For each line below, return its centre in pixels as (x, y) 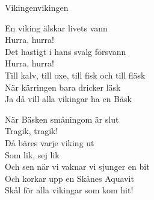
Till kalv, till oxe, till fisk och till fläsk (75, 75)
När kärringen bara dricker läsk (63, 87)
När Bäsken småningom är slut (62, 119)
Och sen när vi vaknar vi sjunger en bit (77, 166)
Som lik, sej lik (32, 154)
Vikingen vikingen (37, 7)
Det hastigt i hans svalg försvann (66, 51)
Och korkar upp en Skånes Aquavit (69, 178)
